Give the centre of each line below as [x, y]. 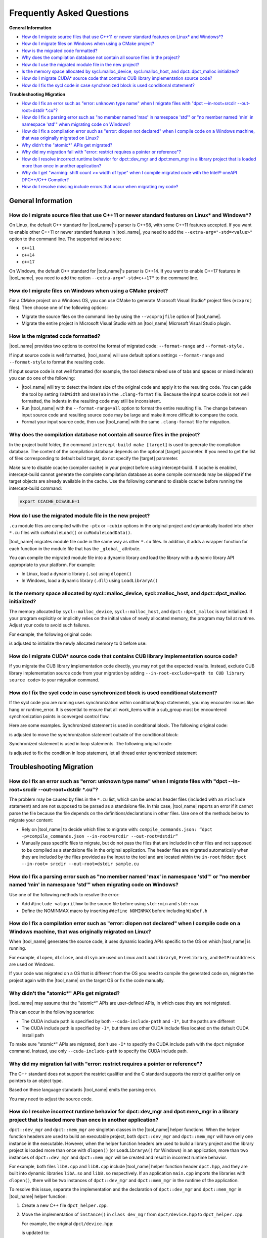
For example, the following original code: [51, 634]
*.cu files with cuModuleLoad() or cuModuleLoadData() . [70, 532]
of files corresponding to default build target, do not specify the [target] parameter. [94, 459]
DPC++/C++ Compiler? [45, 180]
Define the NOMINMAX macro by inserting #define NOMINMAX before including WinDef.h [114, 911]
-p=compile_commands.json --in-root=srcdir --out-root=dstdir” [100, 836]
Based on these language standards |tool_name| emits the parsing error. [83, 1090]
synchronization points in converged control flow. [59, 717]
